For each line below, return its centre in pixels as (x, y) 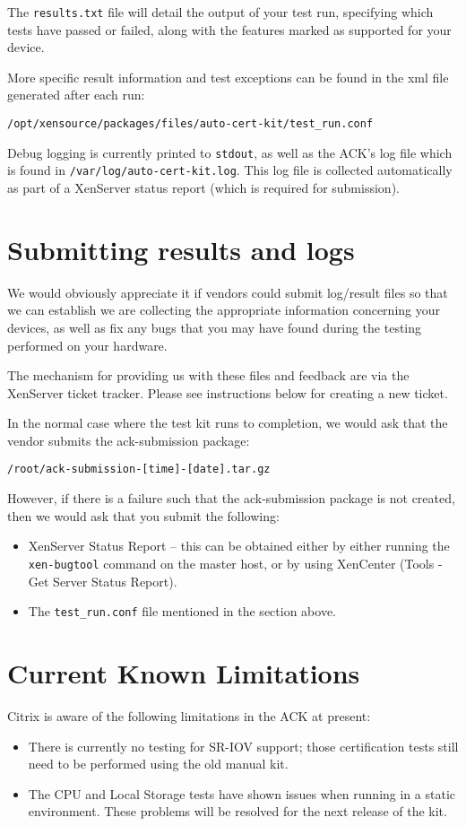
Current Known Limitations (184, 673)
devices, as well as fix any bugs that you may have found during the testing (215, 327)
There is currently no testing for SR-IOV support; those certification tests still (243, 746)
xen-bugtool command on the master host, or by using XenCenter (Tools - (235, 563)
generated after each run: (76, 95)
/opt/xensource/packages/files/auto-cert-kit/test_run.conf (190, 124)
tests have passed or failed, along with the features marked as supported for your (229, 29)
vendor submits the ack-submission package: (129, 440)
